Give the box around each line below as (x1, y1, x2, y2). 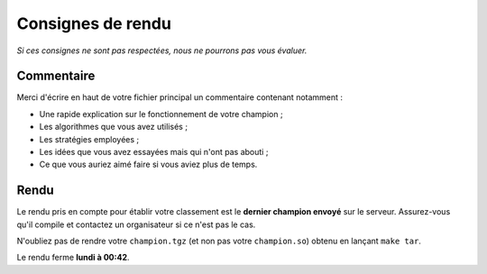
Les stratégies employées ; (39, 133, 140, 144)
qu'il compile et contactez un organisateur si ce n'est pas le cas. (16, 219, 256, 230)
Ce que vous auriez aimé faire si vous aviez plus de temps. (39, 159, 258, 170)
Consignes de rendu (16, 14, 171, 33)
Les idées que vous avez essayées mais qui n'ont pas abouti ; (39, 147, 269, 158)
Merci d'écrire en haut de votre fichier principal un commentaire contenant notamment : (16, 92, 343, 103)
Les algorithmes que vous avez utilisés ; (39, 122, 188, 132)
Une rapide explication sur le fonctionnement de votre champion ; (39, 108, 283, 119)
